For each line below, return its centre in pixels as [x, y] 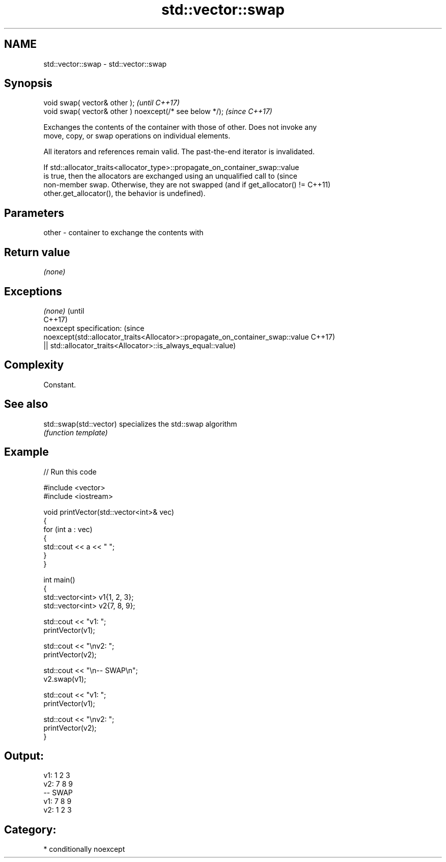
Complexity [34, 365]
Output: [24, 756]
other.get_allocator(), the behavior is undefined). [124, 193]
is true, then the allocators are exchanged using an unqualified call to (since [170, 176]
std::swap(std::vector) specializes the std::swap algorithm [140, 424]
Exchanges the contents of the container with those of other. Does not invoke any [180, 127]
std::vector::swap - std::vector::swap [105, 64]
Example [26, 452]
